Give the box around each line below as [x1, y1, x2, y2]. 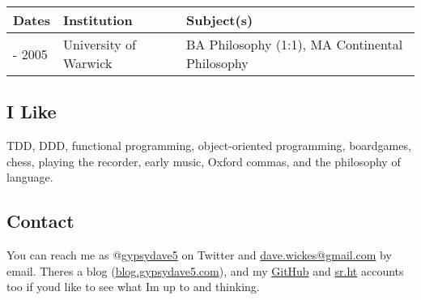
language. [6, 169, 53, 186]
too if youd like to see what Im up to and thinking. [6, 278, 260, 295]
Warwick [62, 54, 113, 72]
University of [62, 35, 136, 54]
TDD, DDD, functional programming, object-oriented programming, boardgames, [6, 137, 411, 154]
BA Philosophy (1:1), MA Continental [185, 35, 403, 54]
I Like [6, 99, 57, 124]
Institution [62, 11, 133, 29]
